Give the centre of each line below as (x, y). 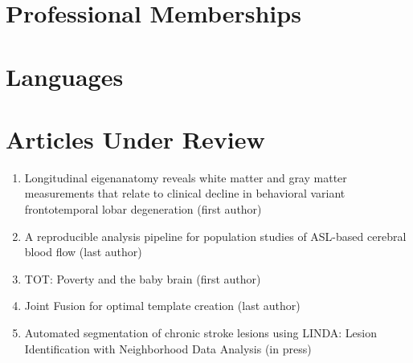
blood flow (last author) (83, 252)
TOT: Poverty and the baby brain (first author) (143, 278)
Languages (65, 76)
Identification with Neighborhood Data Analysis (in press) (168, 348)
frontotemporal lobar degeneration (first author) (143, 209)
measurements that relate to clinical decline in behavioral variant (185, 193)
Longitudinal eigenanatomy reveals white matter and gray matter (186, 177)
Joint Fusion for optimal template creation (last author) (162, 306)
